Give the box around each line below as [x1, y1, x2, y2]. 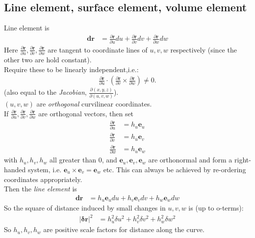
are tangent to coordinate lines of [48, 44, 148, 54]
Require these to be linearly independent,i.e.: [4, 64, 139, 74]
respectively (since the [170, 44, 237, 54]
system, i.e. [28, 164, 62, 175]
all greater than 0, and [50, 155, 117, 165]
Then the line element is [4, 184, 77, 194]
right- [234, 155, 251, 165]
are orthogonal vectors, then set [38, 108, 134, 118]
